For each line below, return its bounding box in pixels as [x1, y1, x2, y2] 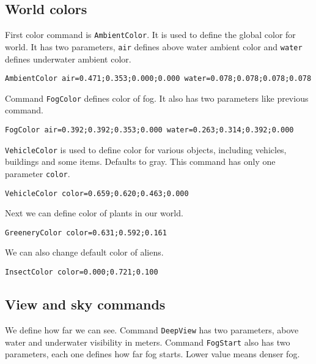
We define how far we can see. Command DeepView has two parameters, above [5, 323, 299, 336]
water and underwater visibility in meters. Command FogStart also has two [5, 335, 290, 348]
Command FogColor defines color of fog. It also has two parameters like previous [5, 91, 309, 104]
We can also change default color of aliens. [5, 246, 164, 259]
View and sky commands [5, 295, 166, 314]
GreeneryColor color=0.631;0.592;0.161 [5, 228, 167, 237]
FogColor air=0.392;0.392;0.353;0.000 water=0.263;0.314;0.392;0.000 [5, 126, 294, 135]
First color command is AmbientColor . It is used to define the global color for [5, 28, 296, 41]
